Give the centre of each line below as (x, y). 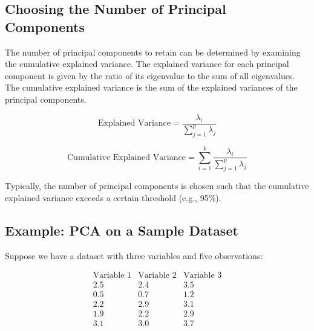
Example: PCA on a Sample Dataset (122, 230)
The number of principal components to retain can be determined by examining (153, 52)
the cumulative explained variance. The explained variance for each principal (147, 64)
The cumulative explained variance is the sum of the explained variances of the (151, 87)
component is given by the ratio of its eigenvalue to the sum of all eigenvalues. (150, 75)
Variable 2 (157, 276)
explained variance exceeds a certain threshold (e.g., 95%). (113, 197)
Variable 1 (112, 276)
